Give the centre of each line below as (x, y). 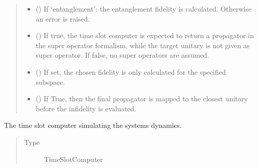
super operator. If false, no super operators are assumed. (122, 55)
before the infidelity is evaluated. (86, 108)
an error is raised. (63, 18)
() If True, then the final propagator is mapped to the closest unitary (142, 99)
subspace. (50, 81)
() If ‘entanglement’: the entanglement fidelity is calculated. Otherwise (144, 9)
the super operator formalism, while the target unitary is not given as (143, 45)
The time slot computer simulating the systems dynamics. (93, 125)
